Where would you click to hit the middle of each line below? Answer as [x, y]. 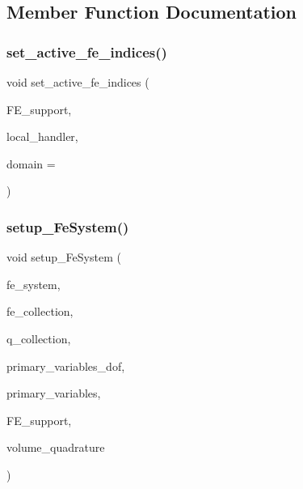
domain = [31, 163]
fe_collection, [40, 311]
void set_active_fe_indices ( [78, 82]
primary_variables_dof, [66, 366]
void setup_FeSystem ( [64, 257]
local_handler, [42, 136]
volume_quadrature [56, 447]
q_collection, [39, 338]
